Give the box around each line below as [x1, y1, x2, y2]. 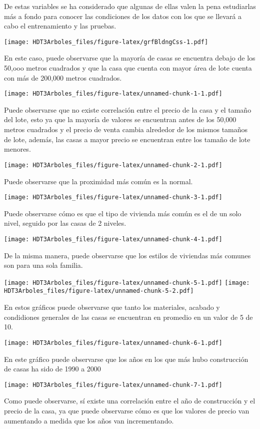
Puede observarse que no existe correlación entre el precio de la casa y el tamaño [4, 104, 251, 115]
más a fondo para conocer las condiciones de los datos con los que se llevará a [4, 11, 242, 21]
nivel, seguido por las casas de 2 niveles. [4, 218, 126, 228]
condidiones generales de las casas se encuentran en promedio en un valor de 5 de [4, 311, 253, 322]
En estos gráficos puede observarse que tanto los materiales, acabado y [4, 302, 220, 312]
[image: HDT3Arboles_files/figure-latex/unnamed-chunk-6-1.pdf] [4, 339, 222, 346]
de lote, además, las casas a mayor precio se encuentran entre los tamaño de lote [4, 134, 250, 144]
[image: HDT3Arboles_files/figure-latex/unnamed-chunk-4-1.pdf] [4, 235, 222, 243]
